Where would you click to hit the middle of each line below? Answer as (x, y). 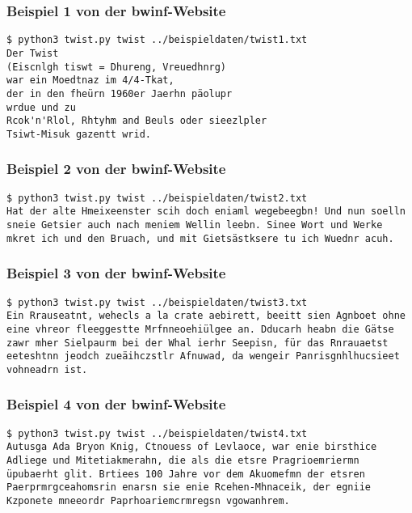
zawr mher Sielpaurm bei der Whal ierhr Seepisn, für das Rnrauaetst (198, 343)
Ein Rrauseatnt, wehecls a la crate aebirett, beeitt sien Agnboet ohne (206, 316)
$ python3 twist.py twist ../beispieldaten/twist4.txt (157, 433)
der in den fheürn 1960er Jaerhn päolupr (120, 93)
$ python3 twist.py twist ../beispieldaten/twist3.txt (157, 302)
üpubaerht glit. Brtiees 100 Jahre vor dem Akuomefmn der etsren (186, 474)
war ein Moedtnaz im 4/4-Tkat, (90, 81)
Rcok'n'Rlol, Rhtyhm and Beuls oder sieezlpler (137, 121)
